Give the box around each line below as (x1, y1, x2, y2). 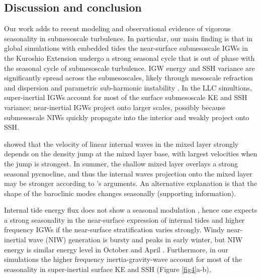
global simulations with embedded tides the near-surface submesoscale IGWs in (4, 43, 248, 53)
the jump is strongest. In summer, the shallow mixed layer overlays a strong (4, 158, 238, 168)
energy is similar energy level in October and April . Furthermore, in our (4, 244, 228, 254)
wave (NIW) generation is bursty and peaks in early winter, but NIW (28, 234, 243, 245)
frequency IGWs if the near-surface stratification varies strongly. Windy (4, 224, 225, 235)
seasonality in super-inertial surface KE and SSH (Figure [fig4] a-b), (4, 263, 211, 274)
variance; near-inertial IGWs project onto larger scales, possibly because (4, 102, 226, 112)
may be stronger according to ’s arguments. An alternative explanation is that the (4, 178, 257, 189)
